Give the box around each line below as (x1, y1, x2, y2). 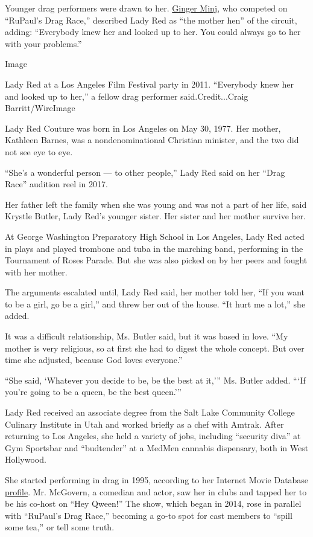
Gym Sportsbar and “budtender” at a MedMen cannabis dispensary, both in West (5, 441, 309, 454)
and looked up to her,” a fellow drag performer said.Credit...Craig (5, 89, 248, 102)
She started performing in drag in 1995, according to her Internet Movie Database (5, 474, 309, 486)
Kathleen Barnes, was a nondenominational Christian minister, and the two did (5, 133, 299, 146)
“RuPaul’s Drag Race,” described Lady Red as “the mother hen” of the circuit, (5, 13, 297, 26)
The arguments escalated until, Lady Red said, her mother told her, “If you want (5, 286, 305, 298)
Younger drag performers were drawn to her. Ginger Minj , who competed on (5, 2, 288, 14)
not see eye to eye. (5, 145, 73, 158)
